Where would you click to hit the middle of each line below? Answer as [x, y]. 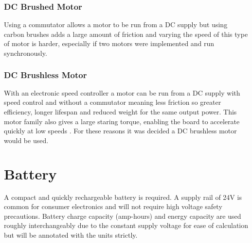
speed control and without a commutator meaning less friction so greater [113, 102]
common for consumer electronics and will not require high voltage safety [113, 206]
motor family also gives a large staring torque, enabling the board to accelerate [122, 121]
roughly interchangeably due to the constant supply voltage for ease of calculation [126, 225]
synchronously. [26, 53]
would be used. [26, 140]
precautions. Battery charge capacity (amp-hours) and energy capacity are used [123, 216]
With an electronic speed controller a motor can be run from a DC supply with [122, 92]
